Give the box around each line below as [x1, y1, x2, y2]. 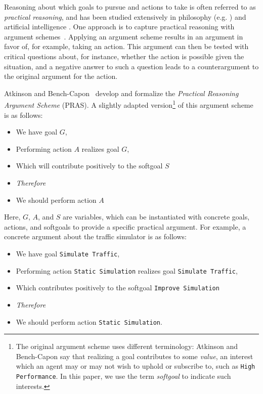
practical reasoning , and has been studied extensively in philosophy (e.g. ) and [4, 11, 246, 22]
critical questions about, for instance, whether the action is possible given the [4, 51, 244, 61]
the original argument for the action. [4, 71, 118, 81]
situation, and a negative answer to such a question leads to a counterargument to [4, 61, 259, 71]
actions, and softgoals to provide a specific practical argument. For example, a [4, 221, 246, 232]
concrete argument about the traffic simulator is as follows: [4, 231, 187, 242]
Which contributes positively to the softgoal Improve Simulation [16, 282, 220, 293]
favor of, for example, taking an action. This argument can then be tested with [4, 41, 249, 52]
